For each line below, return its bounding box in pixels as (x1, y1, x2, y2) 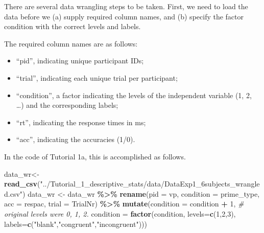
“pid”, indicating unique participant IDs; (16, 55, 144, 66)
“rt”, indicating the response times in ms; (16, 116, 146, 127)
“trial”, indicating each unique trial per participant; (16, 72, 178, 83)
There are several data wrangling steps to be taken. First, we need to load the (4, 1, 248, 11)
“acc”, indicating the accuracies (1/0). (16, 134, 135, 145)
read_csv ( (4, 178, 40, 189)
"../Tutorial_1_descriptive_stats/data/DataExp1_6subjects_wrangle (40, 178, 260, 189)
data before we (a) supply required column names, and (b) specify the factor (4, 11, 244, 21)
